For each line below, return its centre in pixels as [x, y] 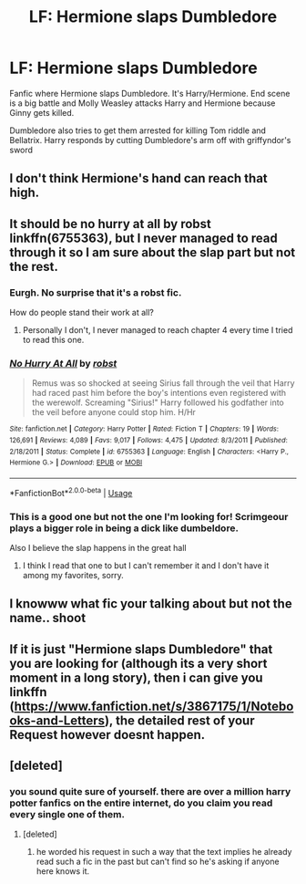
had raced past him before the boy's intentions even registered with [159, 393]
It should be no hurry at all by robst [111, 224]
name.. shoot [48, 618]
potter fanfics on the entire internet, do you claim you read [141, 803]
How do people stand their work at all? [82, 313]
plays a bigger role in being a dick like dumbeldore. [124, 528]
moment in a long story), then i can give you [136, 677]
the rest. [34, 266]
